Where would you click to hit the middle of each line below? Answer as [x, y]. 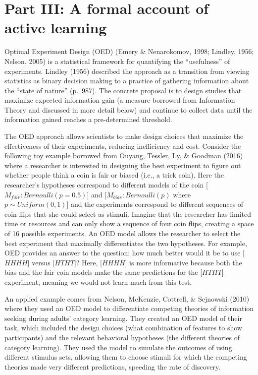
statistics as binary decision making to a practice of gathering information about [127, 81]
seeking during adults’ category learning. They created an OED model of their [123, 318]
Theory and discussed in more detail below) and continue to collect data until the [129, 109]
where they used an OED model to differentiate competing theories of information [129, 308]
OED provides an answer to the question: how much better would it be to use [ [125, 253]
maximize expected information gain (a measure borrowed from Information [120, 100]
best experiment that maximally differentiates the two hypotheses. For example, [126, 243]
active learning [56, 28]
